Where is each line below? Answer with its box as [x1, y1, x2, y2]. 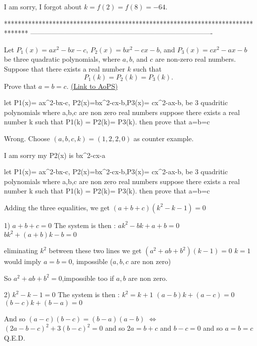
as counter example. [133, 133, 194, 143]
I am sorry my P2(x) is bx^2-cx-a [4, 150, 105, 160]
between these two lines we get [48, 245, 142, 255]
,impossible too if [62, 272, 114, 283]
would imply [4, 256, 42, 266]
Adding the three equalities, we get [4, 202, 110, 212]
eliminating [4, 245, 38, 255]
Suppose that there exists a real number [4, 63, 125, 74]
